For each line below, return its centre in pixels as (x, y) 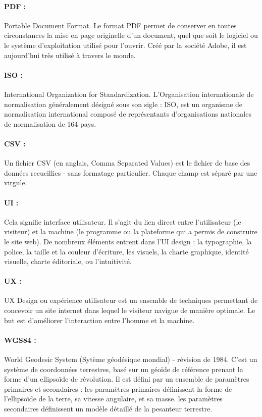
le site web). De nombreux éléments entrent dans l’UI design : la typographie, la (128, 241)
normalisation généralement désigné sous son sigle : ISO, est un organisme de (123, 104)
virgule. (16, 183)
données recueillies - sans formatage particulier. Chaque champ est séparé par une (131, 172)
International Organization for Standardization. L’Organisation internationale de (129, 94)
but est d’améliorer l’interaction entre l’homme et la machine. (99, 320)
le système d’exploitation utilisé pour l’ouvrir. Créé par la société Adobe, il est (125, 45)
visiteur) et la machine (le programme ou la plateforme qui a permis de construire (131, 231)
